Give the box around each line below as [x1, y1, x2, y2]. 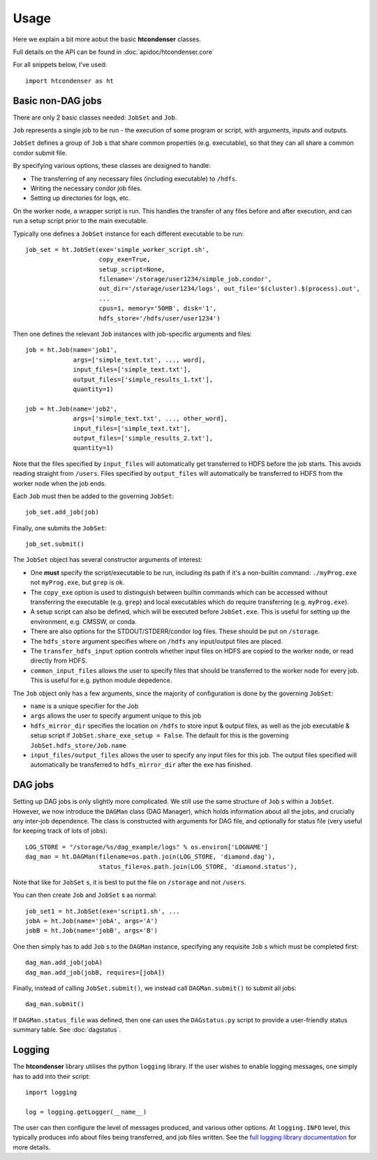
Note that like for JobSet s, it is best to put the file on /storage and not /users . [13, 878, 247, 886]
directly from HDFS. [30, 656, 87, 665]
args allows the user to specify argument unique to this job [30, 712, 202, 720]
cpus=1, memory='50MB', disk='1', [98, 304, 217, 313]
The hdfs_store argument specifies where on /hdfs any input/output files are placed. [30, 637, 283, 645]
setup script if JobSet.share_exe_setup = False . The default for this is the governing [30, 731, 289, 740]
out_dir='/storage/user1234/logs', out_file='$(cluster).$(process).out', [98, 285, 361, 293]
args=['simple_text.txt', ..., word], [73, 355, 206, 364]
